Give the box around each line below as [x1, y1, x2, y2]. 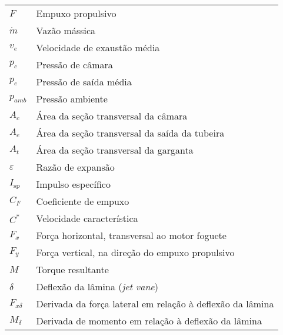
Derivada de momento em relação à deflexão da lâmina [36, 314, 262, 327]
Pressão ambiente [36, 92, 108, 105]
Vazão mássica [36, 24, 96, 37]
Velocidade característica [36, 211, 138, 225]
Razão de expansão [36, 160, 115, 174]
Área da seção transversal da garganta [36, 143, 194, 157]
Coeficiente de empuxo [36, 194, 129, 208]
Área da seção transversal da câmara [36, 109, 188, 122]
